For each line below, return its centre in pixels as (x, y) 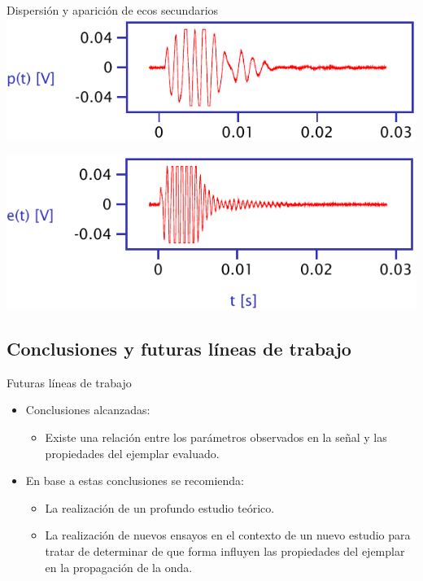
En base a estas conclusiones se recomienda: (135, 481)
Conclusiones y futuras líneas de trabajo (179, 349)
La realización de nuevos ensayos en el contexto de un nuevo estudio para (228, 535)
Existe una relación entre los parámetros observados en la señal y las (216, 437)
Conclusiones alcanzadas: (88, 410)
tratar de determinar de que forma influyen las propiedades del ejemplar (225, 550)
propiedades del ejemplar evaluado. (132, 453)
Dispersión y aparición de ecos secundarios (113, 10)
